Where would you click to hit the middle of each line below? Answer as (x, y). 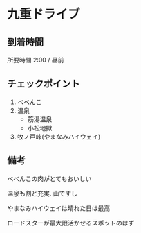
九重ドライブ (44, 14)
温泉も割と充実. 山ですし (42, 193)
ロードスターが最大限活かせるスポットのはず (71, 223)
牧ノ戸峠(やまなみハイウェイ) (59, 137)
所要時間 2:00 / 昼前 (36, 60)
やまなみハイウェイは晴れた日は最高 (59, 208)
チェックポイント (44, 84)
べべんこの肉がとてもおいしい (49, 178)
